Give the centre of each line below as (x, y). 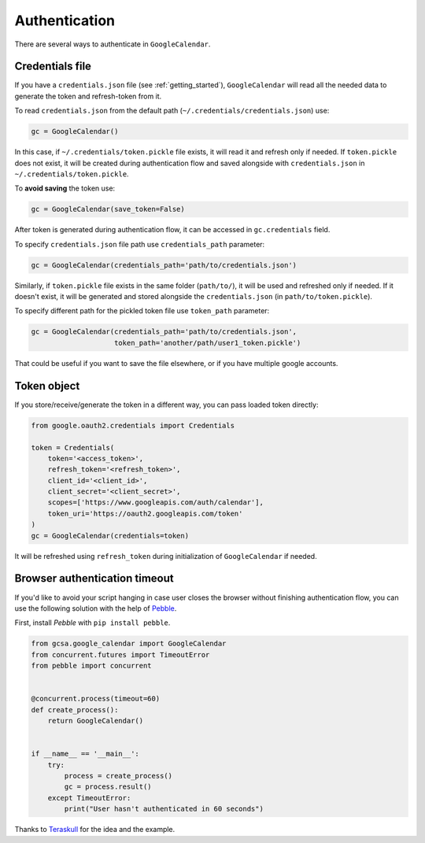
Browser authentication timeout (94, 579)
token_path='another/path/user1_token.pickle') (208, 343)
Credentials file (53, 67)
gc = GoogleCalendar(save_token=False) (108, 209)
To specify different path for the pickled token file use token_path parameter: (142, 311)
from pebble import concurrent (92, 666)
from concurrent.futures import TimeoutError (120, 654)
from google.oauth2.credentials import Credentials (133, 425)
